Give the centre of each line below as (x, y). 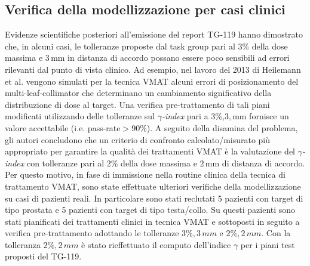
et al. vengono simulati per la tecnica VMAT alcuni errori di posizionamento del (152, 81)
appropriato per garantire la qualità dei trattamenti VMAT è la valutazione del (150, 151)
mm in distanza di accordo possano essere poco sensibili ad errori (170, 58)
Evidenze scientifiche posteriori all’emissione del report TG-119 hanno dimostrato (154, 34)
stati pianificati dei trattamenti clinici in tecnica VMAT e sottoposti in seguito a (152, 221)
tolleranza (23, 244)
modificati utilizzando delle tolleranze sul (80, 116)
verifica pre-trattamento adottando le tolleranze (92, 233)
